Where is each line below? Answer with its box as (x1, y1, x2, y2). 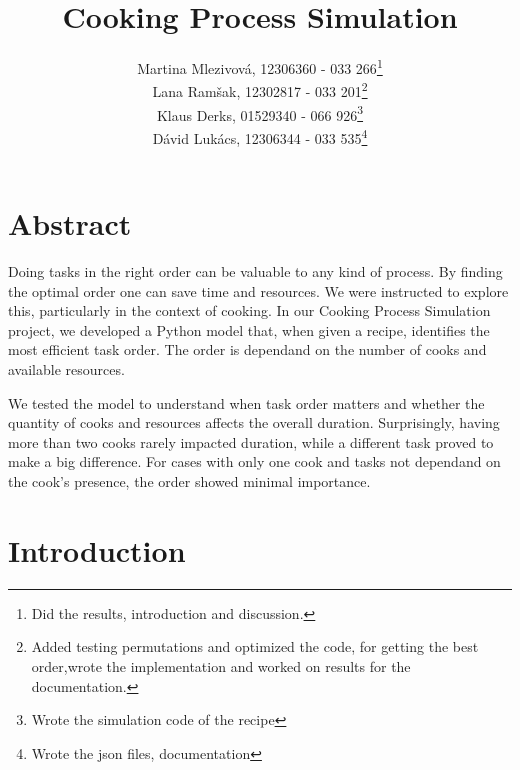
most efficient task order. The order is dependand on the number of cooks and (8, 339, 487, 360)
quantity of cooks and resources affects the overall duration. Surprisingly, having (8, 412, 500, 433)
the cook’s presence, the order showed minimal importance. (8, 471, 371, 491)
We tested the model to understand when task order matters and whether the (8, 392, 485, 413)
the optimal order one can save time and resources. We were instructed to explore (8, 280, 509, 301)
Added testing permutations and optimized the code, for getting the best (31, 636, 479, 657)
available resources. (8, 359, 125, 380)
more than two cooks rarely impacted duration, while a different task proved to (8, 431, 494, 452)
